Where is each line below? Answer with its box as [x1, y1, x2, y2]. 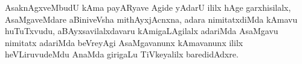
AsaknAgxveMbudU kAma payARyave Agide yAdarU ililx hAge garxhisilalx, [5, 1, 291, 13]
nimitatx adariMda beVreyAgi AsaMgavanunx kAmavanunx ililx [5, 36, 243, 48]
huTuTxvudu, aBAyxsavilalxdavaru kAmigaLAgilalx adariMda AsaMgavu [5, 25, 278, 37]
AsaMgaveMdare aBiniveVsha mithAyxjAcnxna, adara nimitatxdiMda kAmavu [5, 13, 298, 25]
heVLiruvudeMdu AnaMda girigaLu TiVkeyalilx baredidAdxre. [5, 48, 239, 60]
